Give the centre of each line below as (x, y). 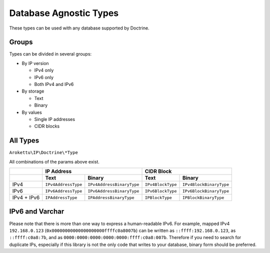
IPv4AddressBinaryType (113, 184)
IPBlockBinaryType (203, 197)
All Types (24, 141)
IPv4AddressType (64, 184)
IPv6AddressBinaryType (113, 191)
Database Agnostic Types (64, 13)
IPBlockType (158, 197)
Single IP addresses (54, 119)
